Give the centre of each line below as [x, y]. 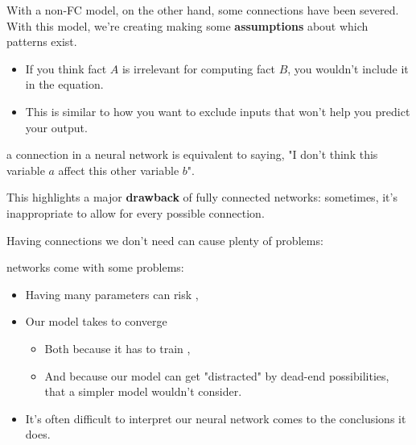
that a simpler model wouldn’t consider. [143, 391]
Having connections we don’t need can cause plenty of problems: [165, 240]
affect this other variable [119, 170]
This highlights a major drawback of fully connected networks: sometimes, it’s [202, 197]
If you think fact [66, 68]
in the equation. [64, 84]
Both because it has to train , [117, 348]
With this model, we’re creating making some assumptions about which [187, 25]
